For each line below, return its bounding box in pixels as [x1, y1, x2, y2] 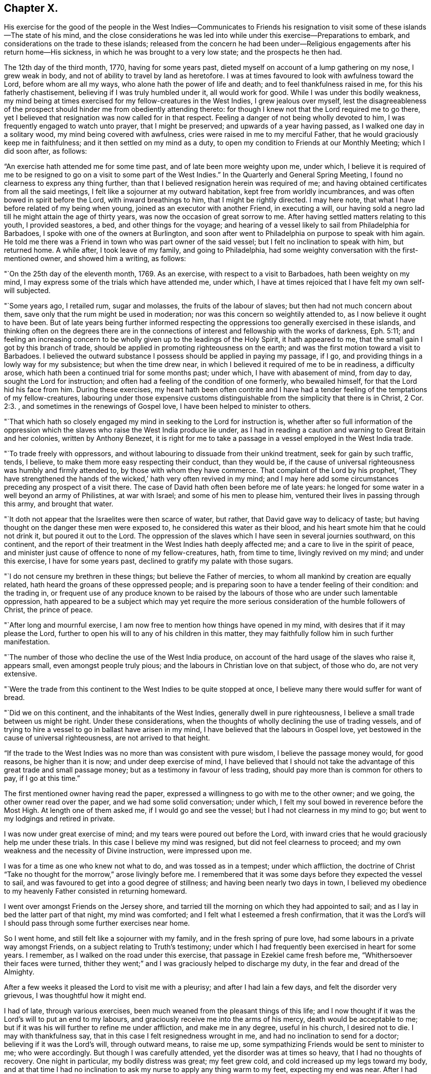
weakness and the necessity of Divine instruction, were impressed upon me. [4, 846, 252, 855]
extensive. [4, 670, 37, 678]
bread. [4, 693, 25, 702]
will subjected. [4, 286, 51, 295]
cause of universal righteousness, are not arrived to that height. [4, 734, 210, 742]
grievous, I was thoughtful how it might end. [4, 991, 146, 1000]
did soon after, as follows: [4, 147, 87, 156]
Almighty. [4, 968, 34, 976]
